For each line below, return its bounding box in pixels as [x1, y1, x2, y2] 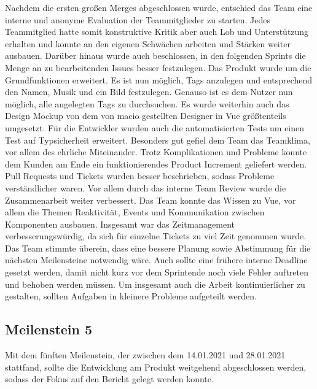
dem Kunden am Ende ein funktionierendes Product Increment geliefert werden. [5, 157, 307, 170]
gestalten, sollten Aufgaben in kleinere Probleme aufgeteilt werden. [5, 290, 257, 302]
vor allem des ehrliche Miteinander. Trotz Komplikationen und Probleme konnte [5, 145, 307, 158]
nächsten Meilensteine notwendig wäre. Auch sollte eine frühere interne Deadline [5, 253, 308, 266]
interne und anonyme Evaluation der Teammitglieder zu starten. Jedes [5, 13, 270, 26]
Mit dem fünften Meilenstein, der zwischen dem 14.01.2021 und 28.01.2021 [5, 349, 286, 361]
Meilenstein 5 [5, 320, 93, 339]
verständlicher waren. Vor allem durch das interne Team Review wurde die [5, 181, 286, 194]
